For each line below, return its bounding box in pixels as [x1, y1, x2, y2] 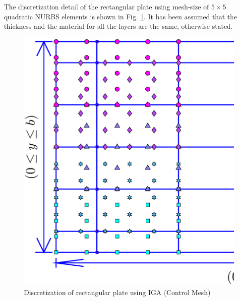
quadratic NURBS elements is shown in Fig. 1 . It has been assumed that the [4, 11, 237, 21]
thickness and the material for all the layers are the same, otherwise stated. [4, 21, 233, 31]
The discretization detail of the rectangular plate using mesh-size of [4, 1, 209, 11]
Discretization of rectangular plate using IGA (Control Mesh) [24, 287, 211, 297]
